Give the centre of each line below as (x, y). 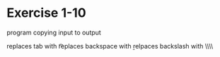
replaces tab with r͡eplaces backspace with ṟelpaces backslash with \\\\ (110, 46)
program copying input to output (54, 32)
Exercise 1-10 (46, 13)
